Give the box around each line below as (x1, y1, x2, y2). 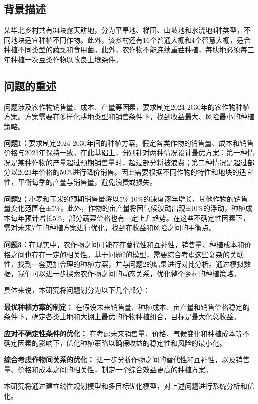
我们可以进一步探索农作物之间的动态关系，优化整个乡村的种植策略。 (17, 268, 240, 278)
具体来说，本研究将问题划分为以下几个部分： (4, 285, 150, 295)
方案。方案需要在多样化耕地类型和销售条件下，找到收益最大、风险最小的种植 (4, 111, 254, 122)
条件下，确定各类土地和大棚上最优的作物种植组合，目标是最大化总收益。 (4, 311, 240, 322)
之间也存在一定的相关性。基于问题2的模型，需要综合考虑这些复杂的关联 (10, 249, 244, 259)
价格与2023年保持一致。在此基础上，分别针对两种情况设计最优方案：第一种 (4, 147, 247, 158)
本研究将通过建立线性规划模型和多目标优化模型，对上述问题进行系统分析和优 (4, 381, 254, 391)
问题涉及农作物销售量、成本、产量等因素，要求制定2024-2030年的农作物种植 (4, 101, 250, 112)
